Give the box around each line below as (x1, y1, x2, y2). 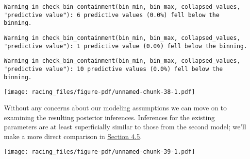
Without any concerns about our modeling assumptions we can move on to (4, 102, 227, 112)
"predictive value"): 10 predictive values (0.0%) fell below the (4, 65, 223, 72)
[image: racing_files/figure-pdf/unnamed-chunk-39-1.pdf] (4, 148, 195, 156)
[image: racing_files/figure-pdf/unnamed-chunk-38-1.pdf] (4, 88, 195, 96)
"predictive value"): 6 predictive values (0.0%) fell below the (4, 11, 219, 18)
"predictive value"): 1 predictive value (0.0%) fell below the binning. (4, 42, 248, 50)
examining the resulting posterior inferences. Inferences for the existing (4, 112, 215, 122)
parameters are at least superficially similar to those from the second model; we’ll (4, 122, 246, 132)
